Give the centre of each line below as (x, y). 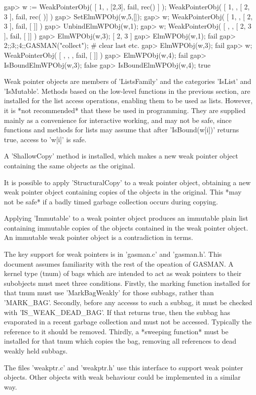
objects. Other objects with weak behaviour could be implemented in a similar (122, 377)
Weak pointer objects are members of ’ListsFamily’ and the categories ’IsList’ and (128, 81)
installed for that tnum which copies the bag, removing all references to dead (120, 341)
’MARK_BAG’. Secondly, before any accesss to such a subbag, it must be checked (128, 302)
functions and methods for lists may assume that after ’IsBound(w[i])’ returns (122, 130)
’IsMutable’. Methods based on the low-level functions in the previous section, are (127, 91)
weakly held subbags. (36, 351)
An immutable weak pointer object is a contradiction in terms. (99, 237)
